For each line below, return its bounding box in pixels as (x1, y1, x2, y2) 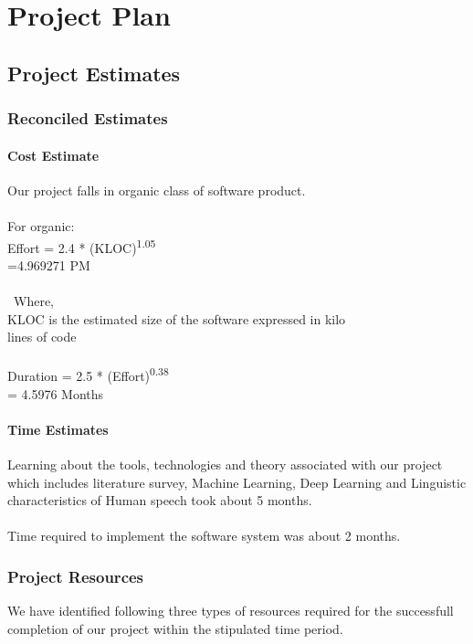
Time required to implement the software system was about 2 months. (7, 526, 401, 545)
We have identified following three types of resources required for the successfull (7, 601, 454, 620)
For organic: (7, 216, 75, 235)
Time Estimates (7, 419, 109, 438)
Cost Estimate (7, 145, 100, 164)
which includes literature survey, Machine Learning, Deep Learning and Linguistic (7, 472, 467, 491)
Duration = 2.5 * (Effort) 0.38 (7, 364, 169, 385)
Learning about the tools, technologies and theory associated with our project (7, 455, 443, 474)
